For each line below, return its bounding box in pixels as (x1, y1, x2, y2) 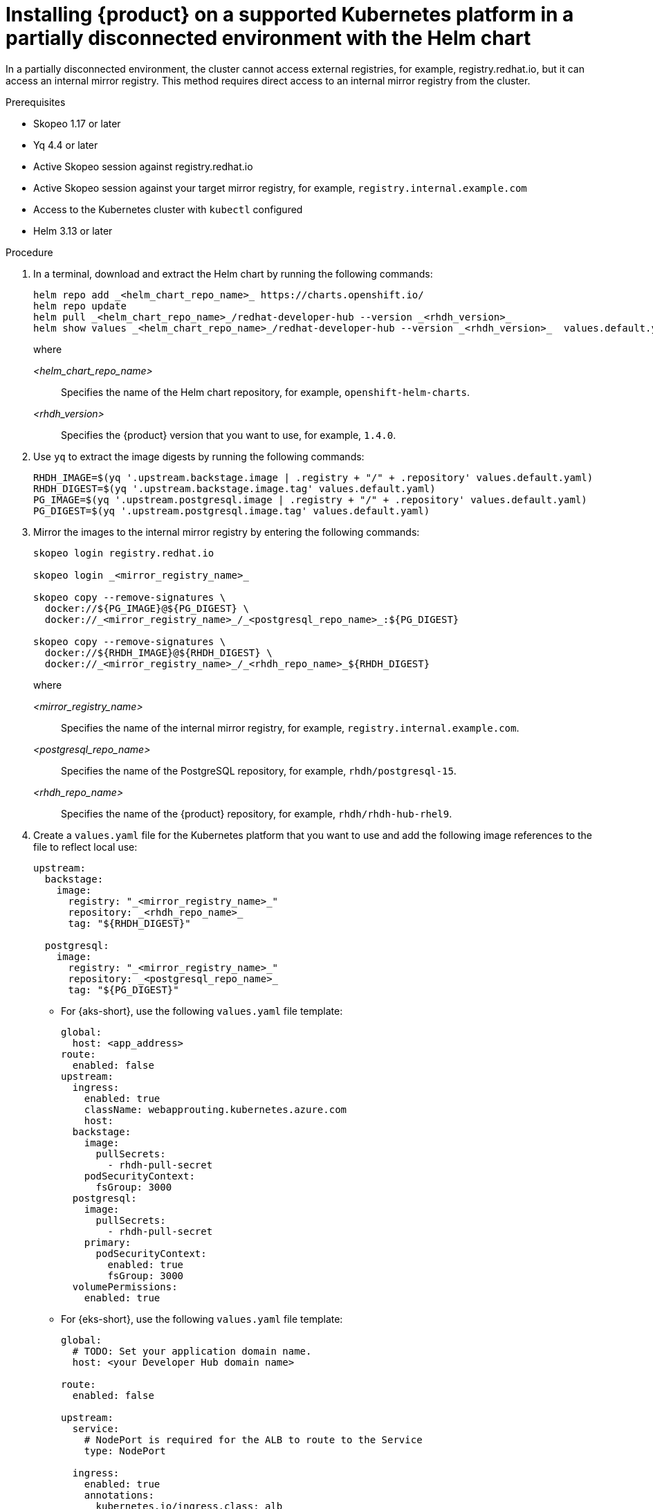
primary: (84, 1236, 131, 1248)
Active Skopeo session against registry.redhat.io (33, 160, 253, 172)
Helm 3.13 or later (33, 224, 113, 237)
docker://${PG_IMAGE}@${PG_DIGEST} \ (44, 602, 249, 614)
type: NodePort (84, 1445, 166, 1456)
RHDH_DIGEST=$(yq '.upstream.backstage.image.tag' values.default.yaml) (33, 482, 436, 494)
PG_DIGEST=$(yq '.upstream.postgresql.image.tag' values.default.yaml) (33, 505, 430, 516)
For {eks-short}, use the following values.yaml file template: (61, 1312, 343, 1325)
